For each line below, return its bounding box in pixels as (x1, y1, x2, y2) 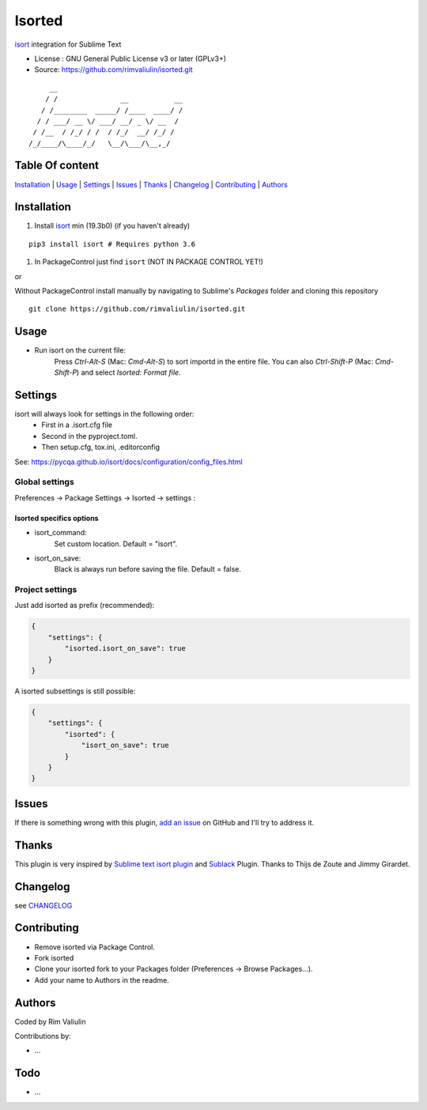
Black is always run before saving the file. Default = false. (54, 564, 241, 574)
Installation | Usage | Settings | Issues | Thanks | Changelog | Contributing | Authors (14, 179, 288, 189)
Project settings (14, 584, 77, 595)
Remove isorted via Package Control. (34, 942, 156, 952)
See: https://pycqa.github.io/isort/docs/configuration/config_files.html (14, 457, 243, 466)
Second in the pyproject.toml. (41, 431, 138, 440)
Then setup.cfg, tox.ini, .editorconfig (41, 443, 161, 452)
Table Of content (14, 159, 99, 172)
